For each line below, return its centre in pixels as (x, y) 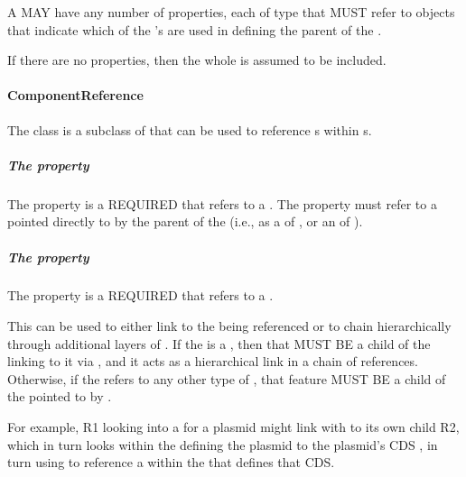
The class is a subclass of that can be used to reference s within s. (190, 129)
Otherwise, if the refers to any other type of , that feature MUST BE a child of (227, 378)
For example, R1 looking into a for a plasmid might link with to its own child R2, (233, 427)
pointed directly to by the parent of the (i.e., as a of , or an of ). (185, 221)
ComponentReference (75, 95)
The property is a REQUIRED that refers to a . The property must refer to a (222, 203)
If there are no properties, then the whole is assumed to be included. (197, 60)
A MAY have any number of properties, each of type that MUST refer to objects (231, 12)
